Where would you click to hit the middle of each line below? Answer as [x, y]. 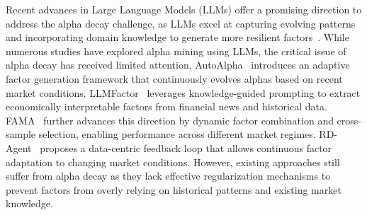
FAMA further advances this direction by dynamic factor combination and [170, 120]
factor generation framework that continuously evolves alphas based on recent [174, 78]
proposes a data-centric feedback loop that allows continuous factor [186, 147]
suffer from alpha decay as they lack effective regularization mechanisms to [168, 176]
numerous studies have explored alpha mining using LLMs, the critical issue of [176, 51]
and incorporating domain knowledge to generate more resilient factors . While [177, 37]
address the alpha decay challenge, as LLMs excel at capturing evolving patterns [181, 23]
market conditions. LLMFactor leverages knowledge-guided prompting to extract [183, 92]
